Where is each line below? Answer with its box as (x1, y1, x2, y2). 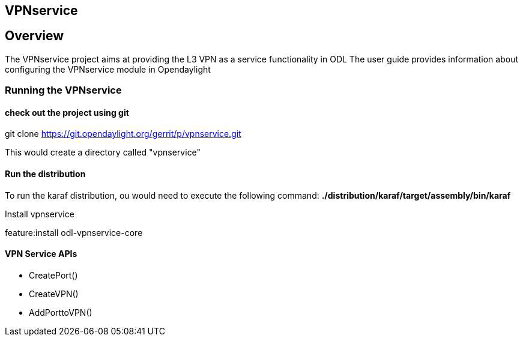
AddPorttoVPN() (29, 307, 92, 318)
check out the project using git (5, 107, 129, 118)
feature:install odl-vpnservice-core (5, 227, 143, 238)
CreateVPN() (29, 288, 79, 299)
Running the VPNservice (5, 84, 122, 97)
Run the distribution (5, 169, 86, 180)
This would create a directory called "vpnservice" (5, 147, 201, 158)
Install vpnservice (5, 208, 74, 219)
